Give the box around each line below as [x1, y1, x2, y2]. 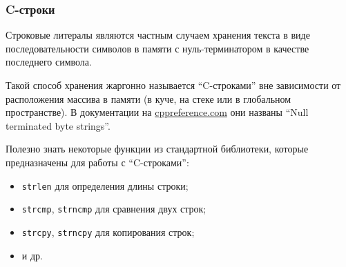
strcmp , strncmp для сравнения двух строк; [21, 201, 206, 216]
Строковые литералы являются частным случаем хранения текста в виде [6, 28, 310, 42]
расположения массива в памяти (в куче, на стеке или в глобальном [6, 91, 291, 106]
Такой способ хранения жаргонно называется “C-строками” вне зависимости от [6, 78, 341, 92]
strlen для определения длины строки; [21, 178, 189, 192]
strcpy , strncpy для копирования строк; [21, 224, 195, 239]
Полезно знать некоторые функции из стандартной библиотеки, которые [6, 141, 309, 156]
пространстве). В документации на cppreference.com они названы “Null [6, 105, 309, 119]
